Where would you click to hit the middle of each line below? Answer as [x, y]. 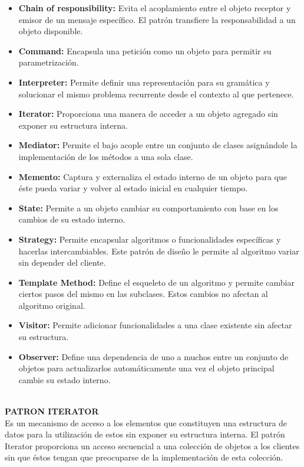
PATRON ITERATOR [52, 411]
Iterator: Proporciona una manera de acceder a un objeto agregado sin [148, 114]
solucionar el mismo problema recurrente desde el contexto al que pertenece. [156, 94]
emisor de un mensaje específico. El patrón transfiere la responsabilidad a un [157, 19]
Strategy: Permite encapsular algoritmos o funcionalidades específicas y [150, 239]
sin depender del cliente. [62, 262]
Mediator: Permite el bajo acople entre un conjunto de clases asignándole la [158, 145]
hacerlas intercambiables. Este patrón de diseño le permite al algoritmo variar [159, 251]
